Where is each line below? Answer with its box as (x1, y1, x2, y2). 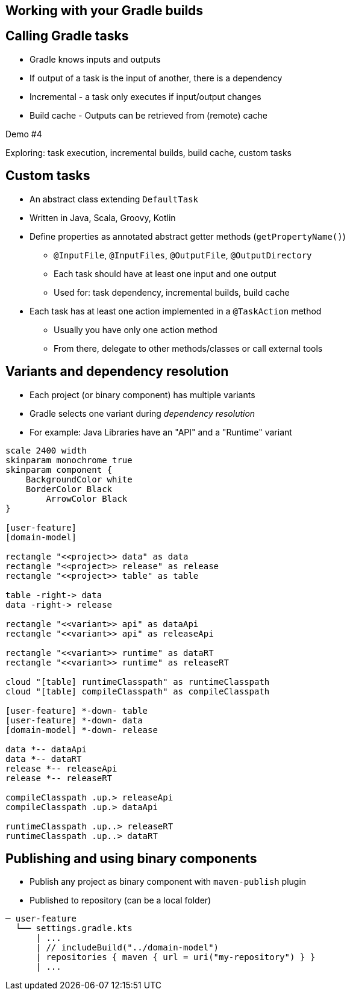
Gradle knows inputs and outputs (30, 54, 161, 64)
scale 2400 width (5, 445, 87, 455)
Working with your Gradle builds (5, 3, 204, 18)
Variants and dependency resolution (5, 364, 229, 379)
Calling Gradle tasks (5, 28, 129, 44)
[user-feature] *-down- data (5, 715, 143, 725)
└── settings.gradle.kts (15, 923, 133, 934)
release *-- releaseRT (5, 773, 113, 783)
